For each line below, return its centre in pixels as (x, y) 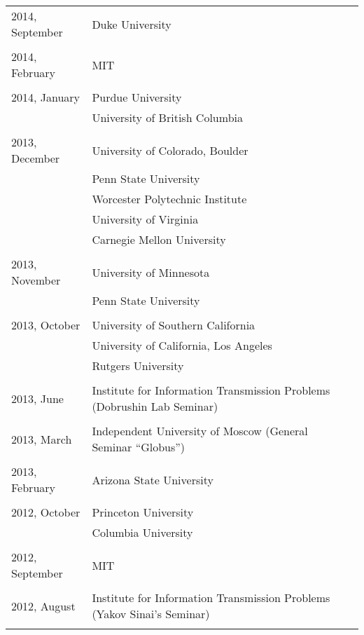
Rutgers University (138, 366)
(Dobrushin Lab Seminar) (155, 406)
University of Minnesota (151, 272)
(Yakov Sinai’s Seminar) (151, 614)
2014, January (46, 97)
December (36, 158)
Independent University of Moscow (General (200, 431)
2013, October (46, 325)
